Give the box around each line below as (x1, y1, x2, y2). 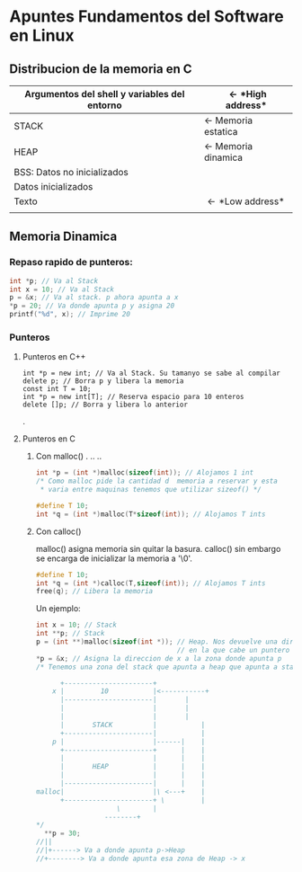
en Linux (9, 25, 75, 46)
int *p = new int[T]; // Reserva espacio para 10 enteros (22, 393, 244, 402)
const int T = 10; (22, 385, 92, 394)
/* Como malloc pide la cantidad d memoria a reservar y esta (35, 476, 279, 486)
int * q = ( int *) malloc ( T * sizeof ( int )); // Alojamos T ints (35, 510, 266, 519)
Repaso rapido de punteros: (9, 256, 133, 269)
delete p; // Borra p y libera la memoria (22, 377, 184, 386)
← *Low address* (207, 195, 285, 208)
